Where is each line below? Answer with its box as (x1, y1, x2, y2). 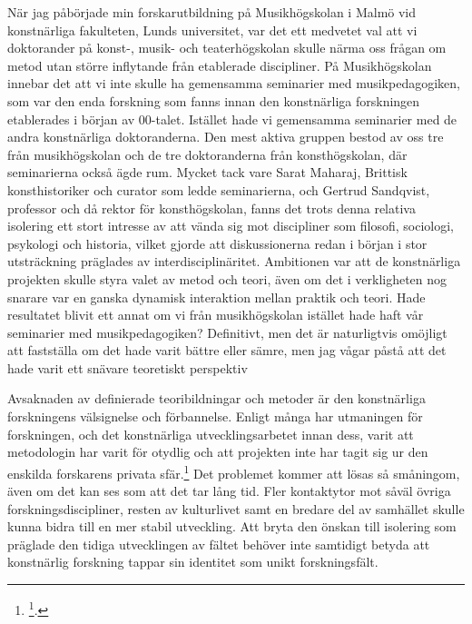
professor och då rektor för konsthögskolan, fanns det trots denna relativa (7, 198, 416, 217)
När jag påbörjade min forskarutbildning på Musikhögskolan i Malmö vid (7, 3, 417, 21)
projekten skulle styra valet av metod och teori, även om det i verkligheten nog (7, 269, 447, 288)
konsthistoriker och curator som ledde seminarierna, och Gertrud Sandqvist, (7, 180, 430, 199)
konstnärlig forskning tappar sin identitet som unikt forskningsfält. (7, 552, 379, 571)
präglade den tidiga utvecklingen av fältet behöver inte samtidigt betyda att (7, 534, 430, 553)
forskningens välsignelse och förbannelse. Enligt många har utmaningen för (7, 407, 423, 426)
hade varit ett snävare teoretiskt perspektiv (7, 358, 248, 377)
